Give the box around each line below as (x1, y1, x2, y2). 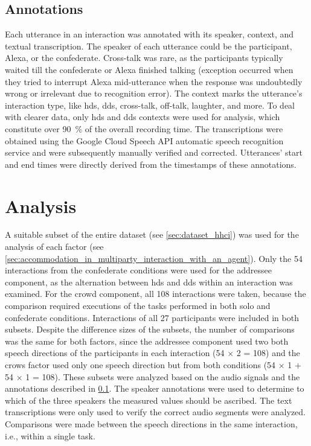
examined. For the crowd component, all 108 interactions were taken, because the (5, 287, 306, 300)
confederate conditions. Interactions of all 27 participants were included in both (5, 311, 299, 323)
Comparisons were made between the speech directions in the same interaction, (5, 417, 298, 430)
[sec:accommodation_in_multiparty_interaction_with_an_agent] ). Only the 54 (5, 252, 303, 264)
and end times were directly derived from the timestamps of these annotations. (5, 158, 297, 170)
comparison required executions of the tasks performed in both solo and (5, 299, 271, 312)
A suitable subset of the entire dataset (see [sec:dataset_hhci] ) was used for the (5, 228, 299, 241)
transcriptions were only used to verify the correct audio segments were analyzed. (5, 406, 306, 418)
